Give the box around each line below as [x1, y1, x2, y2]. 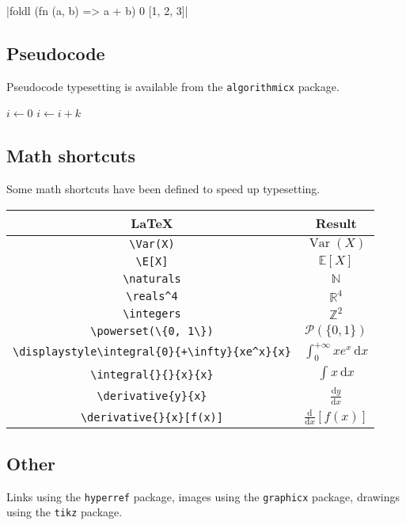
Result [315, 213, 357, 232]
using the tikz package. [6, 504, 123, 520]
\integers [123, 306, 181, 320]
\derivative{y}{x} [97, 389, 207, 402]
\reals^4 [126, 289, 178, 302]
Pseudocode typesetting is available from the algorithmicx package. [6, 78, 340, 94]
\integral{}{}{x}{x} [90, 367, 214, 381]
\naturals [123, 272, 181, 285]
